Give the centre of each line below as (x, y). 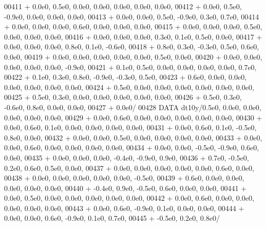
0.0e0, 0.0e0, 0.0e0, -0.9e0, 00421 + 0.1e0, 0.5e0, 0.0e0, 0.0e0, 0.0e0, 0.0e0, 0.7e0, (130, 67)
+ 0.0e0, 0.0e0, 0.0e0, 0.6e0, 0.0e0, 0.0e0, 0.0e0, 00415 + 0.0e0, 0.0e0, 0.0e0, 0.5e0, (133, 27)
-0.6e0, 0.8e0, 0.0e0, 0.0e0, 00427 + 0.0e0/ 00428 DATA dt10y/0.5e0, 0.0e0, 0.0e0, (133, 107)
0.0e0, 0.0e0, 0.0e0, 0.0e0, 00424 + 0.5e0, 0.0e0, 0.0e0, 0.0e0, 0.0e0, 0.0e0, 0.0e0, (129, 87)
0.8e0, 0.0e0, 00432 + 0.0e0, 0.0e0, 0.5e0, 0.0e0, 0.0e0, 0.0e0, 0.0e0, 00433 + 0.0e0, (133, 137)
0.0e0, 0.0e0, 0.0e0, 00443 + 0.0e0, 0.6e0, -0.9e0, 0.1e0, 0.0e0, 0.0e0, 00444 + (124, 208)
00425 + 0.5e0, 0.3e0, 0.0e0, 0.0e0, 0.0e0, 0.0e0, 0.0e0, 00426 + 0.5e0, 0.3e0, (123, 97)
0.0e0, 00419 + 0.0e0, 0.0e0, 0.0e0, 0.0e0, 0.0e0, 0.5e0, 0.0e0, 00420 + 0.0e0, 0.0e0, (133, 56)
